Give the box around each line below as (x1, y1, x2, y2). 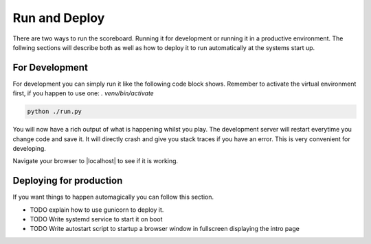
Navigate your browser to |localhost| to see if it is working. (12, 157, 179, 165)
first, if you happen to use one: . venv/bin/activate (12, 89, 154, 97)
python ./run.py (27, 108, 82, 116)
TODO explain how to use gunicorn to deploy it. (30, 206, 164, 214)
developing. (12, 144, 46, 152)
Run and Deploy (12, 10, 105, 25)
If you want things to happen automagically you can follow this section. (12, 193, 214, 202)
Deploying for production (12, 175, 123, 186)
